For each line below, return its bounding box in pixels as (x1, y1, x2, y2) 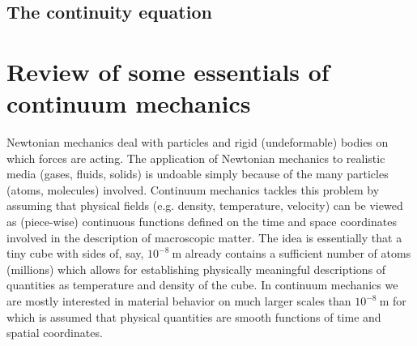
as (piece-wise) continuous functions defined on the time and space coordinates (6, 213, 397, 230)
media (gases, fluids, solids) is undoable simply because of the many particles (6, 165, 389, 182)
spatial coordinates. (6, 324, 103, 341)
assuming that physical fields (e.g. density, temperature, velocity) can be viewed (6, 197, 403, 214)
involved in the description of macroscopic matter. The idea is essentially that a (6, 229, 402, 246)
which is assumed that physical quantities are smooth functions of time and (6, 308, 381, 325)
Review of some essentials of (6, 54, 330, 88)
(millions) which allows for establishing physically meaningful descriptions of (6, 260, 386, 277)
